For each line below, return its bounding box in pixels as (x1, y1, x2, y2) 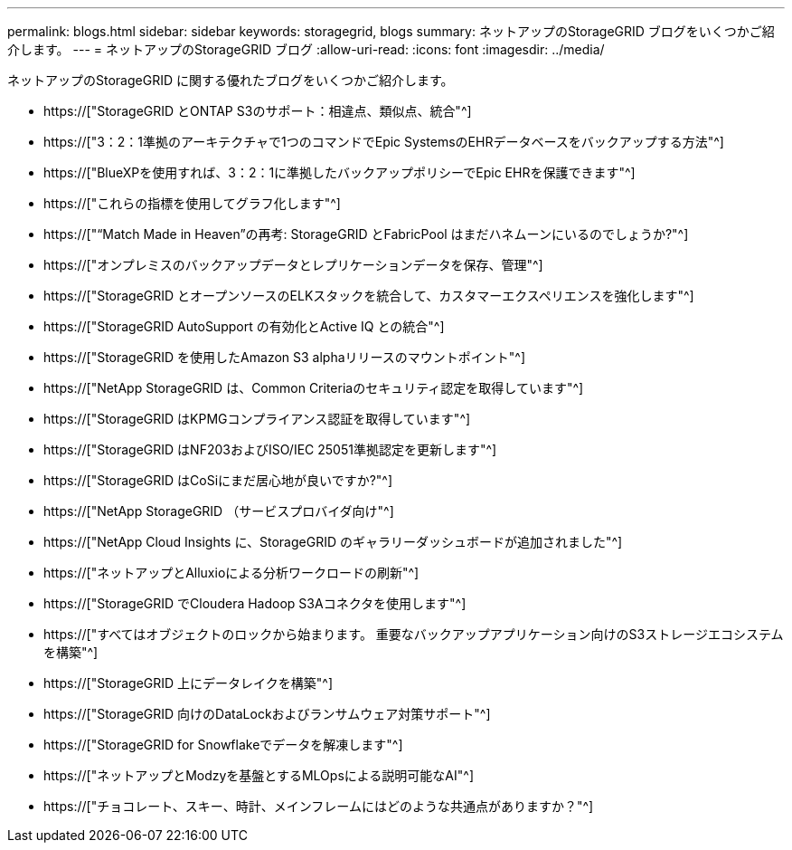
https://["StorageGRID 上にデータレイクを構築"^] (43, 675, 334, 691)
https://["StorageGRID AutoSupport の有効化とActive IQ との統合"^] (43, 319, 445, 334)
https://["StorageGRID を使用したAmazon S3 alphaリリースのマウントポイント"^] (43, 349, 526, 365)
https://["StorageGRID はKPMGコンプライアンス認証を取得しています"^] (43, 411, 471, 426)
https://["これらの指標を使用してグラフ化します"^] (43, 196, 341, 211)
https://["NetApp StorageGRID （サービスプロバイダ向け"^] (43, 503, 394, 519)
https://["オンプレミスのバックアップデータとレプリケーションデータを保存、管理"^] (43, 257, 543, 272)
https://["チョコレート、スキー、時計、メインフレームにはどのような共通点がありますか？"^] (43, 798, 594, 814)
